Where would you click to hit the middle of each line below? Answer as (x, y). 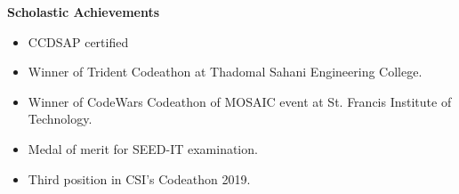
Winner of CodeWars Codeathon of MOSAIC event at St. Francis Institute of (240, 101)
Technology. (60, 119)
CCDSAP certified (78, 41)
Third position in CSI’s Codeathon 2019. (139, 178)
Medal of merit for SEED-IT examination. (143, 148)
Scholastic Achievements (84, 12)
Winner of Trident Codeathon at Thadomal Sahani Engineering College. (225, 72)
